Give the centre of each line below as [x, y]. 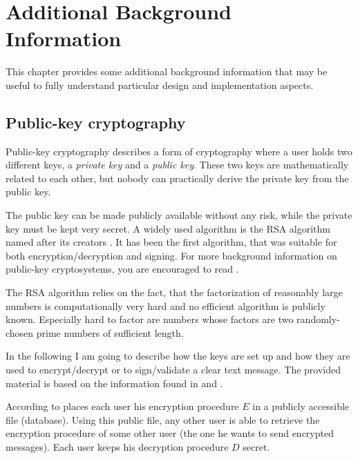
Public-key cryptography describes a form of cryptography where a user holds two [179, 151]
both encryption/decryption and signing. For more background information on [171, 255]
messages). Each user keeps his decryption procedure [117, 446]
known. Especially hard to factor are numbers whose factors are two [150, 319]
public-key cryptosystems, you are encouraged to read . [122, 269]
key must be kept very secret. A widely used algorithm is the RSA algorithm [168, 228]
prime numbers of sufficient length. [110, 332]
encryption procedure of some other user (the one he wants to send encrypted [170, 433]
